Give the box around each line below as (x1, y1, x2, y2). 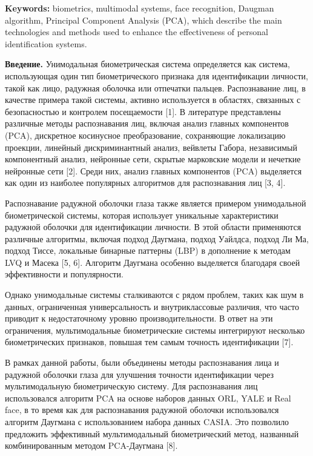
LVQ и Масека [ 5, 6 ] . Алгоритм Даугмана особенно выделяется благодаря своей (5, 256, 300, 268)
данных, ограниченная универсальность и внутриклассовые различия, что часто (5, 300, 299, 312)
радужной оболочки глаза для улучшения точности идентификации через (5, 368, 274, 380)
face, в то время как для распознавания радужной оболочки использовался (5, 403, 279, 416)
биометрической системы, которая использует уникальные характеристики (5, 208, 278, 221)
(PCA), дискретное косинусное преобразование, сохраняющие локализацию (5, 128, 286, 141)
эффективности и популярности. (5, 268, 124, 280)
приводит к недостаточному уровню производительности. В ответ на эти (5, 312, 273, 325)
